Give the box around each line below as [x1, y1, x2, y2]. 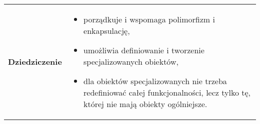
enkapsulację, [83, 25, 130, 36]
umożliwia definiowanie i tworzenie [83, 44, 204, 56]
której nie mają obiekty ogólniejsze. [83, 98, 207, 110]
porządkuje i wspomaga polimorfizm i [83, 13, 215, 25]
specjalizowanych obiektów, [83, 56, 178, 67]
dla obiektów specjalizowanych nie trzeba [83, 75, 227, 87]
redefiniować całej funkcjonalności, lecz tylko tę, [83, 87, 250, 98]
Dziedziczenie [8, 56, 62, 67]
